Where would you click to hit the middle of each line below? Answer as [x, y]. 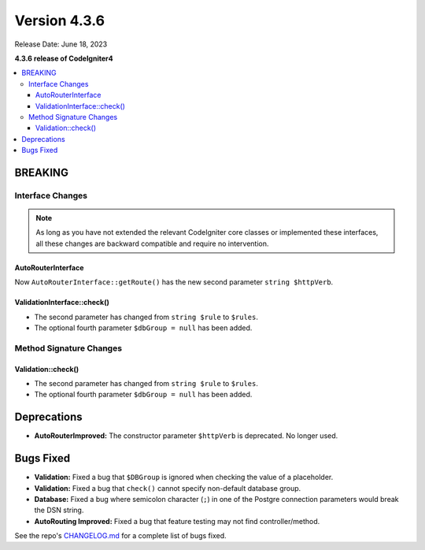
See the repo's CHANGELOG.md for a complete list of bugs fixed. [121, 536]
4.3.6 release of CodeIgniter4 [64, 58]
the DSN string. [59, 510]
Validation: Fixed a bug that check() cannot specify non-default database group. [168, 488]
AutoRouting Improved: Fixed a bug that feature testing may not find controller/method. [177, 521]
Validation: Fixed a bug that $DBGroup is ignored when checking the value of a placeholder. [184, 478]
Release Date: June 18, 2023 [61, 44]
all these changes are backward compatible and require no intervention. [152, 243]
